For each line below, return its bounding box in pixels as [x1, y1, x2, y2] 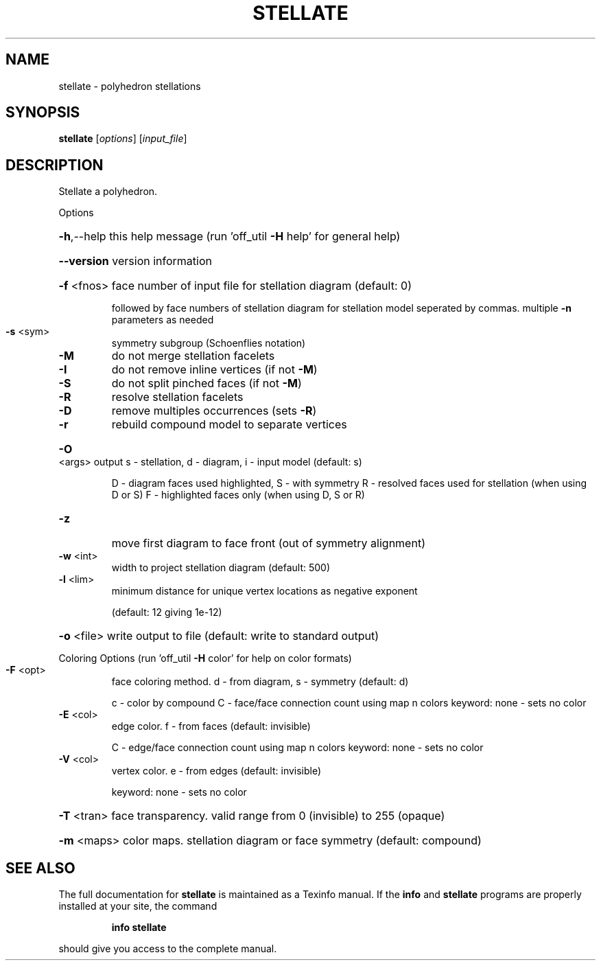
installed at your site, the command [58, 900, 217, 912]
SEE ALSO [5, 859, 75, 877]
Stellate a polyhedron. [58, 185, 158, 198]
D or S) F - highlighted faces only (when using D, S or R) [111, 489, 365, 501]
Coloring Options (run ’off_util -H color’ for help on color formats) [58, 652, 352, 665]
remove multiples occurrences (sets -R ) [111, 404, 317, 418]
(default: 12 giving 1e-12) [111, 606, 222, 619]
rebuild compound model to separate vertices [111, 417, 347, 432]
